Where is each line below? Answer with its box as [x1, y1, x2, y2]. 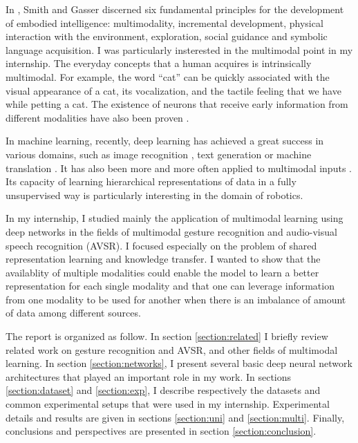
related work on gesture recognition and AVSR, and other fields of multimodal [6, 342, 338, 357]
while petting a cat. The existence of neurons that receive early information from [6, 97, 348, 111]
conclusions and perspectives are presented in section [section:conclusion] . [6, 424, 317, 438]
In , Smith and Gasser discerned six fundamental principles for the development [6, 2, 344, 16]
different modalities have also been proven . [6, 110, 189, 124]
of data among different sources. [6, 305, 141, 320]
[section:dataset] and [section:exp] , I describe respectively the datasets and [6, 383, 321, 397]
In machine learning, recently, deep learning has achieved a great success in [6, 133, 324, 148]
